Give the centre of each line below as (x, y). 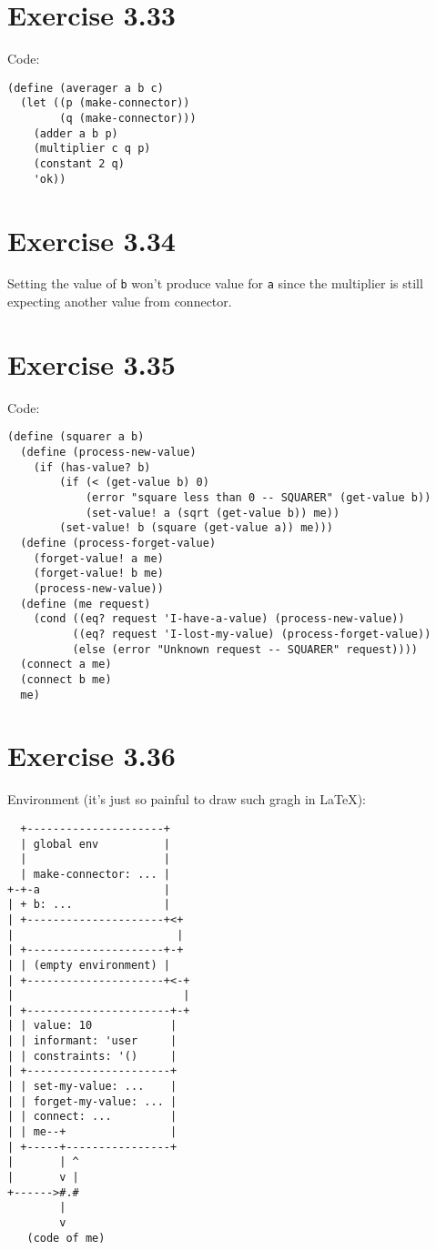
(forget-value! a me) (98, 558)
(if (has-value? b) (92, 467)
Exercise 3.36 (91, 756)
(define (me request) (86, 604)
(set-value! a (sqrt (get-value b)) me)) (213, 513)
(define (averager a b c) (86, 88)
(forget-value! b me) (98, 574)
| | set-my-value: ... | (92, 1087)
